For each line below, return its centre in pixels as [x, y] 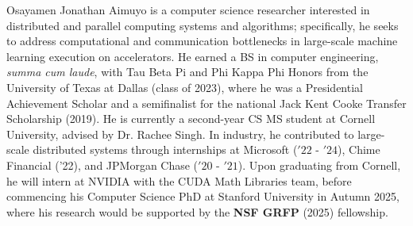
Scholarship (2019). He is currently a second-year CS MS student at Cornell [191, 119]
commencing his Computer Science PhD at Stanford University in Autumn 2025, [203, 196]
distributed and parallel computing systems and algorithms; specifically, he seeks [203, 25]
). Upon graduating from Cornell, [319, 165]
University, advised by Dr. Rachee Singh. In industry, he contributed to [180, 134]
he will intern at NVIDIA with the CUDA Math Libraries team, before [179, 180]
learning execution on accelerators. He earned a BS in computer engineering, [193, 56]
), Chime [359, 149]
